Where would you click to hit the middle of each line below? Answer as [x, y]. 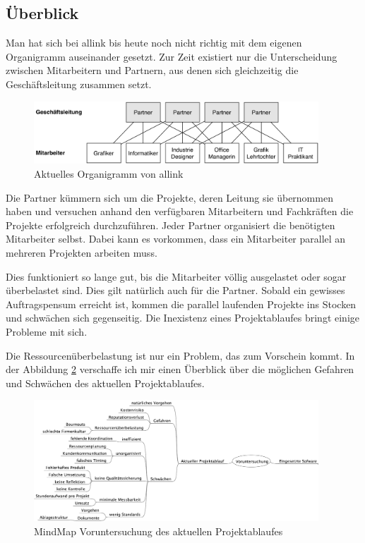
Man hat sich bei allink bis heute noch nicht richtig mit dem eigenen [154, 43]
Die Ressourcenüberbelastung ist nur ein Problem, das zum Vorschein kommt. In [180, 355]
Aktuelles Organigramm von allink [109, 174]
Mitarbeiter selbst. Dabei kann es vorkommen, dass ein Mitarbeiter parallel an [176, 239]
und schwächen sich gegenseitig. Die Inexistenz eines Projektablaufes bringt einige [183, 318]
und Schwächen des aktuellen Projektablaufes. [105, 383]
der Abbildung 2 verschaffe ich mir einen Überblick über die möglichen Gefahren [180, 369]
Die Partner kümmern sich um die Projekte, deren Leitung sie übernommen [169, 197]
